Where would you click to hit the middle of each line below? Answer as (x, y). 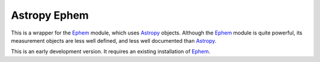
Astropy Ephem (50, 15)
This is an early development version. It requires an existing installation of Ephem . (111, 51)
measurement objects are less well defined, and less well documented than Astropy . (114, 40)
